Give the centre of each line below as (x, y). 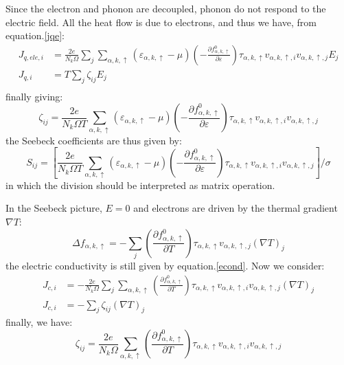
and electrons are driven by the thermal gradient (236, 208)
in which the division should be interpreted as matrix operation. (140, 185)
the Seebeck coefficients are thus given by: (94, 140)
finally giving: (34, 96)
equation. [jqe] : (35, 35)
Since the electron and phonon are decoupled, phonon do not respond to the (166, 8)
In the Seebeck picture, (54, 208)
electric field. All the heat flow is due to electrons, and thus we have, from (161, 22)
